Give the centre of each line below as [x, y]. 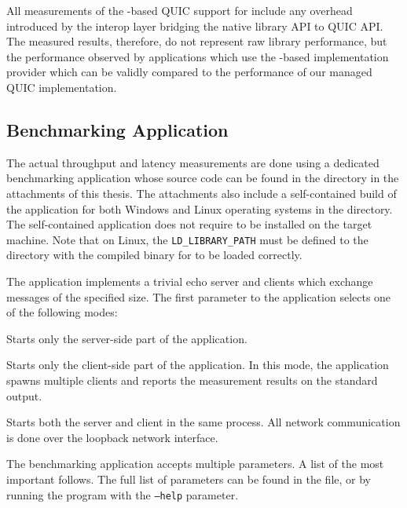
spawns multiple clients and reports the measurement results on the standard [192, 380]
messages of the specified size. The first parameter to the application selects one [199, 296]
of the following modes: [62, 312]
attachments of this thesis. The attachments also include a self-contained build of [202, 193]
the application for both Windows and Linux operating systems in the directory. [200, 208]
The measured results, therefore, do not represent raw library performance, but [197, 41]
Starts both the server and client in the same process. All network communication [203, 422]
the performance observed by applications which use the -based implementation [198, 56]
